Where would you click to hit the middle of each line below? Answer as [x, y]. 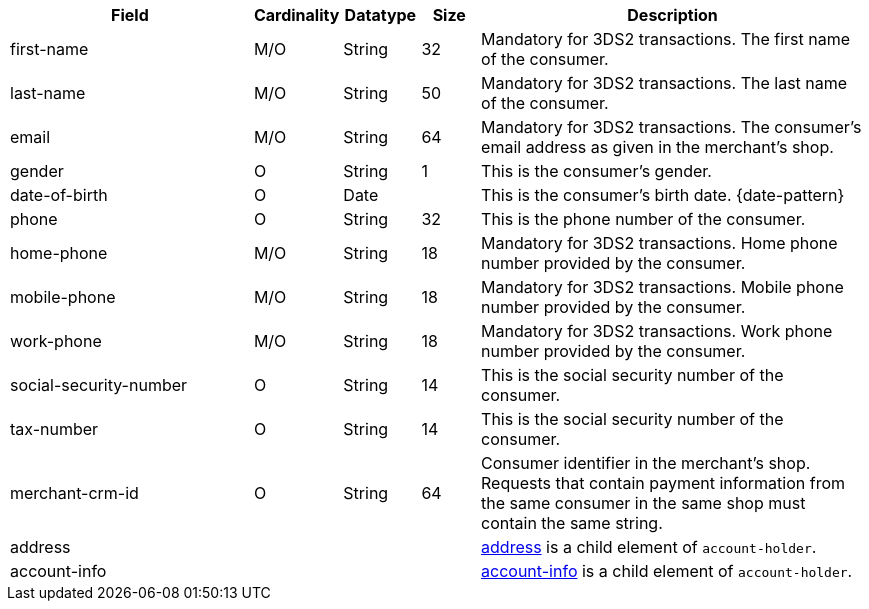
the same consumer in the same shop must [643, 503]
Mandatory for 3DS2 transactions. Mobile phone [662, 287]
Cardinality [296, 15]
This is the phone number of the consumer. [643, 219]
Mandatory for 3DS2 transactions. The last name [664, 83]
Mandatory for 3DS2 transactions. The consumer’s [671, 127]
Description [672, 15]
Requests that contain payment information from [663, 483]
